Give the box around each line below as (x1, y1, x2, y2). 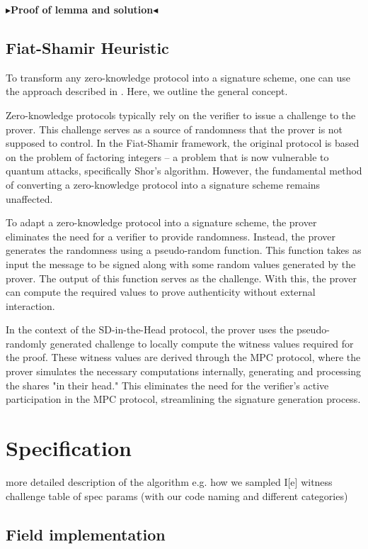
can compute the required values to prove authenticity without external (6, 284, 316, 299)
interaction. (6, 298, 55, 313)
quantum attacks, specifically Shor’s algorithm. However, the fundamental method (6, 163, 362, 178)
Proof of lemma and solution (11, 2, 154, 16)
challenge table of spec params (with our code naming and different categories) (6, 488, 348, 503)
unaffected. (6, 191, 53, 206)
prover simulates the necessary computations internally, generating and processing (6, 364, 362, 379)
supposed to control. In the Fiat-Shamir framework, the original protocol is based (6, 135, 360, 150)
